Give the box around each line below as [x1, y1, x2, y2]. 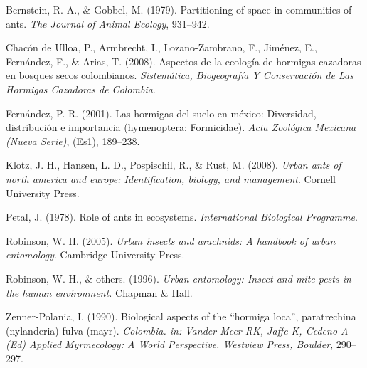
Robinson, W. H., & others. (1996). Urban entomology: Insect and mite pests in [6, 270, 351, 285]
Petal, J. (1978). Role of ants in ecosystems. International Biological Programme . [6, 209, 358, 224]
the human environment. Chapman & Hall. [6, 285, 193, 300]
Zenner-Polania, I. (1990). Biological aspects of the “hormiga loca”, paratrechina [6, 309, 356, 324]
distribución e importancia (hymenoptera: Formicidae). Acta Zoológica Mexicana [6, 120, 356, 135]
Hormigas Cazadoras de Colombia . [6, 81, 156, 96]
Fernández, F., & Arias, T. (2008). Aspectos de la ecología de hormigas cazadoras [6, 53, 361, 68]
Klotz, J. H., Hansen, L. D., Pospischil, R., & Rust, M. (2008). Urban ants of [6, 157, 341, 172]
